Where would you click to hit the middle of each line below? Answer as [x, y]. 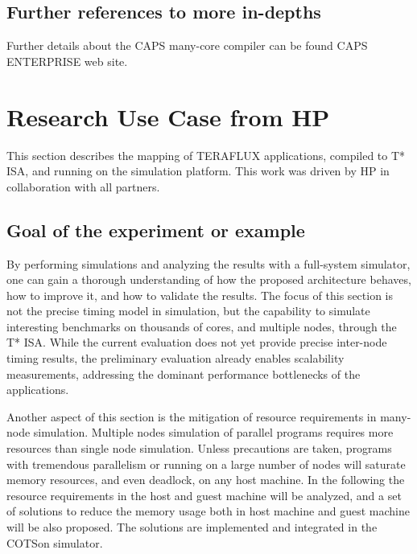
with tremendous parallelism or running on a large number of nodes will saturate [206, 464]
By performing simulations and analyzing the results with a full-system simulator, [208, 263]
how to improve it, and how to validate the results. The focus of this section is [200, 295]
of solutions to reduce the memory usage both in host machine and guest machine [208, 511]
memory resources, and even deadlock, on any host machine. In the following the [206, 480]
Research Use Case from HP [168, 116]
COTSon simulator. [55, 542]
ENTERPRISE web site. [67, 61]
